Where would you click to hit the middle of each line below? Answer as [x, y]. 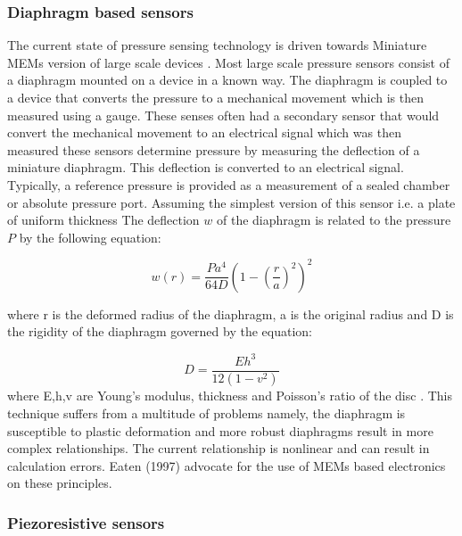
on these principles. [60, 483]
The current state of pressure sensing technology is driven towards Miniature [217, 45]
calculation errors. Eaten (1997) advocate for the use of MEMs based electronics [227, 465]
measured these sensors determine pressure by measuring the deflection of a [214, 149]
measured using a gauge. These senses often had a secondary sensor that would [223, 115]
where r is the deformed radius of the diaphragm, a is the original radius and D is [231, 313]
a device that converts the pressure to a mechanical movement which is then [216, 97]
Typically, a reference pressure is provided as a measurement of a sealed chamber [229, 184]
